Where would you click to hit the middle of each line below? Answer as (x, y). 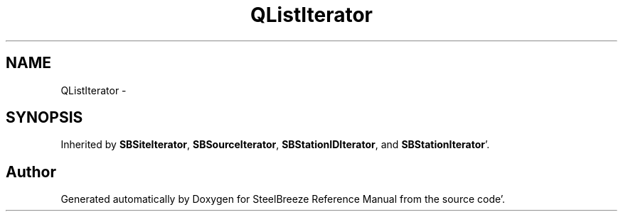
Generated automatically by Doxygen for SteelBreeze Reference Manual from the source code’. (283, 199)
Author (31, 172)
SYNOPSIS (44, 118)
